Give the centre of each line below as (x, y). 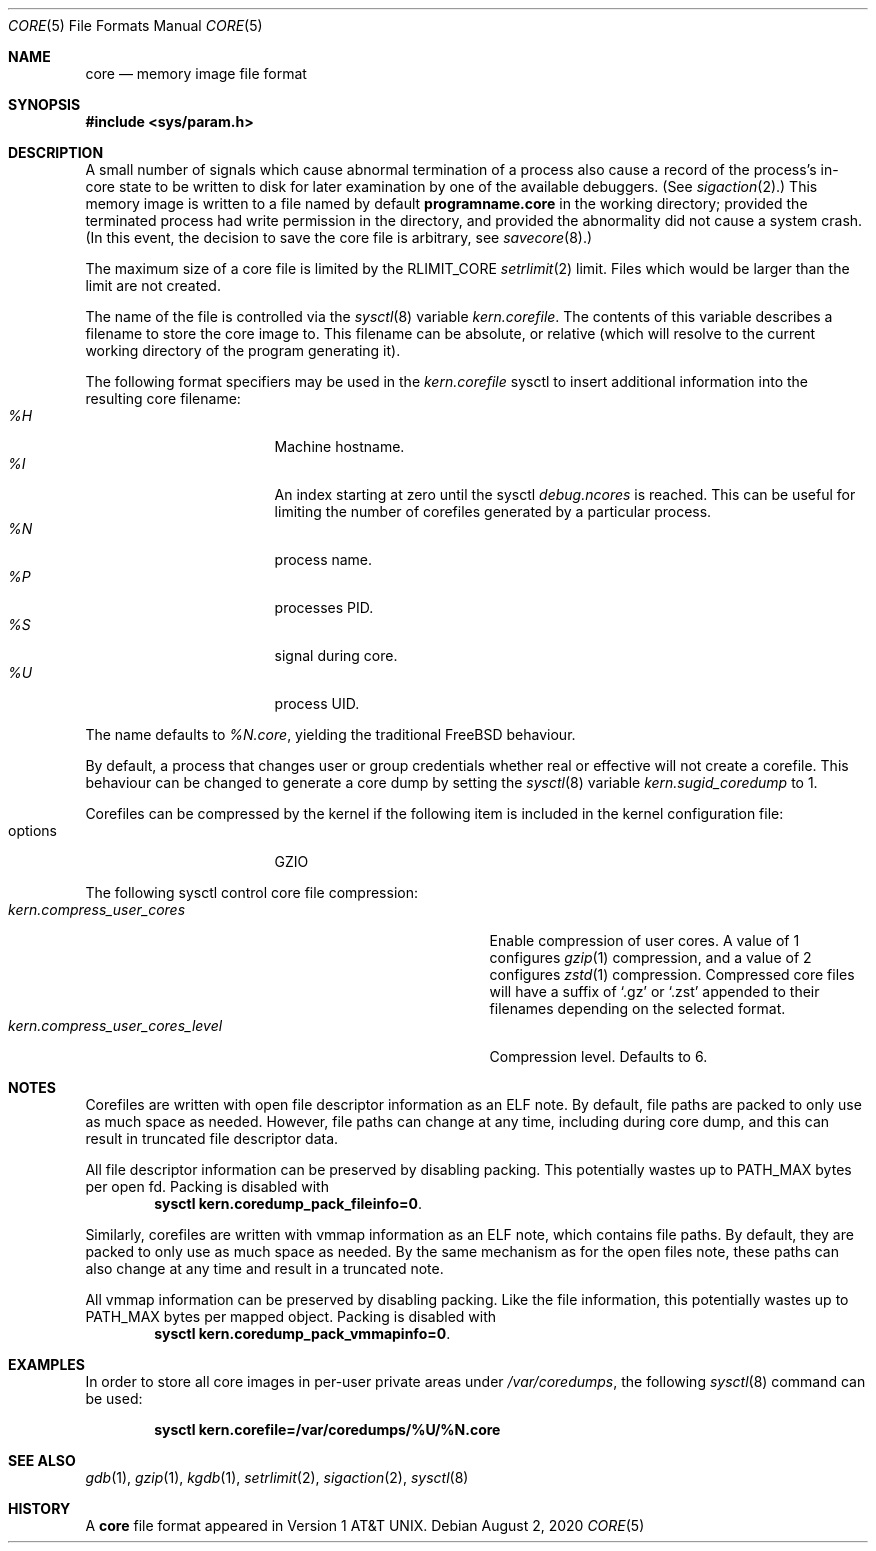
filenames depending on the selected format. (637, 1008)
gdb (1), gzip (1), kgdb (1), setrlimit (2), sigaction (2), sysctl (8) (277, 1477)
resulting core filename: (163, 398)
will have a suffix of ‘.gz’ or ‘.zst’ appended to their (654, 991)
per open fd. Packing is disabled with (207, 1186)
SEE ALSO (42, 1460)
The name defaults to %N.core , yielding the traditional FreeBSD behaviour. (330, 734)
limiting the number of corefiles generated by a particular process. (493, 511)
